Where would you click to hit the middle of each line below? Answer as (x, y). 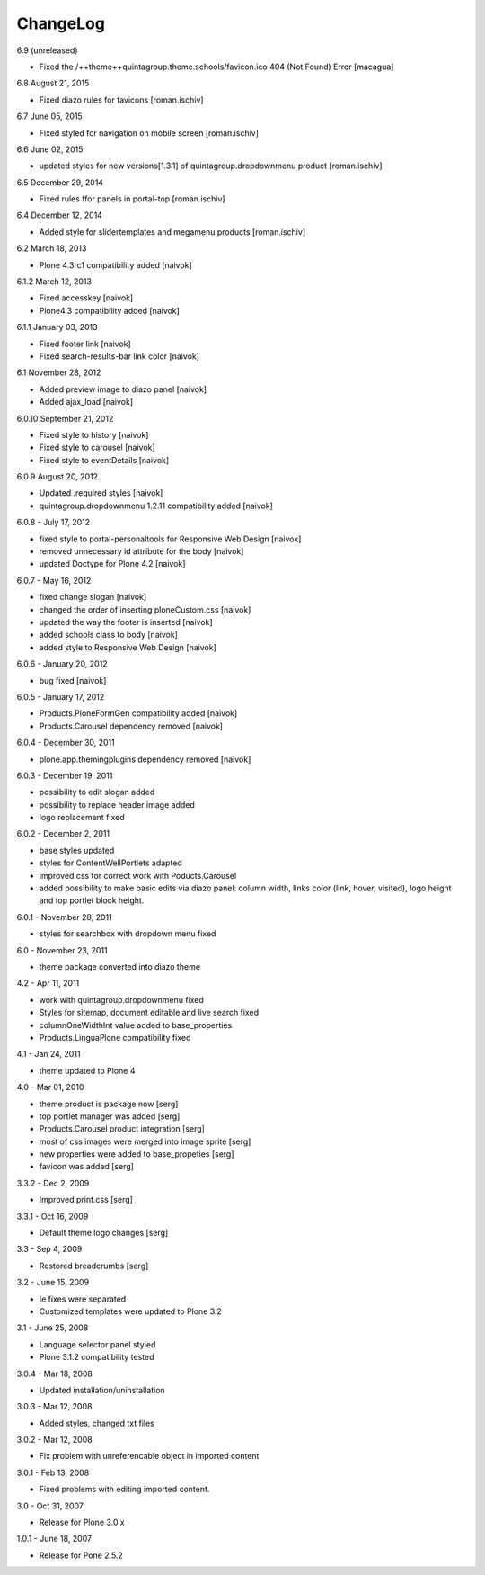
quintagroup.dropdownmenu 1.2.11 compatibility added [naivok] (156, 506)
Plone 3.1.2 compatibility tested (97, 1357)
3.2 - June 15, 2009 (53, 1283)
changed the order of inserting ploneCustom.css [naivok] (145, 609)
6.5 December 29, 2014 (60, 182)
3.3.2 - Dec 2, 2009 (53, 1183)
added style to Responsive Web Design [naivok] (128, 647)
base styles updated (77, 850)
